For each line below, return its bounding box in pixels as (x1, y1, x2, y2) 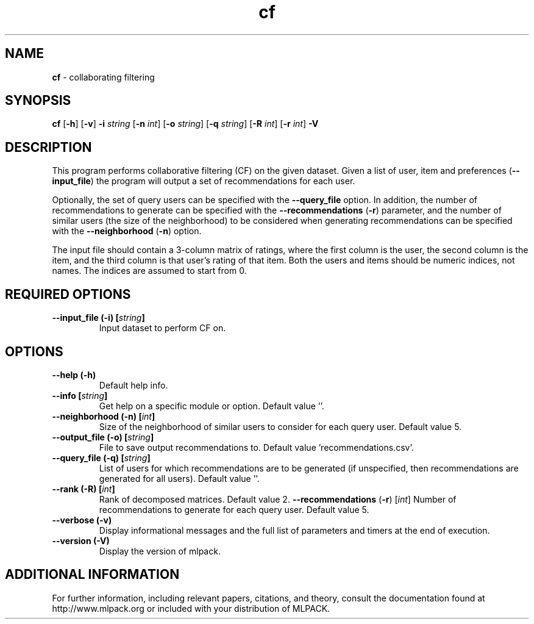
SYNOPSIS (5, 93, 71, 109)
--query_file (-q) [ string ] (52, 452, 151, 463)
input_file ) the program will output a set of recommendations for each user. (52, 176, 355, 187)
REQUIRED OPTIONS (5, 286, 131, 302)
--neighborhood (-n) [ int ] (52, 411, 155, 421)
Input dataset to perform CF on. (99, 323, 226, 334)
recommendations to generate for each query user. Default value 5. (99, 504, 369, 515)
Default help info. (99, 379, 168, 390)
